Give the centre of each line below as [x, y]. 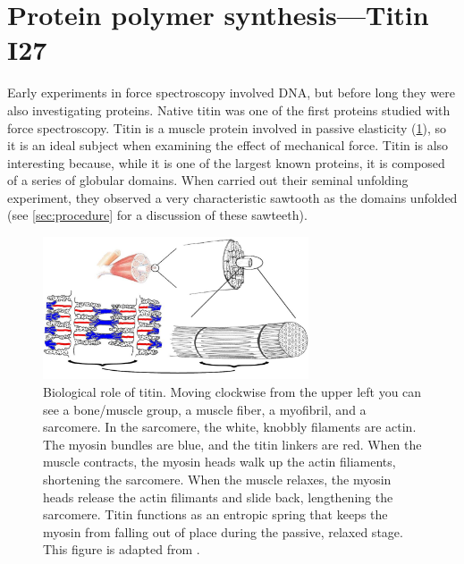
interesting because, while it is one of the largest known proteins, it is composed [226, 162]
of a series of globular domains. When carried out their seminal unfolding [208, 180]
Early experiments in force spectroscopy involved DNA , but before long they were [231, 93]
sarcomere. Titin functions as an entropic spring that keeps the [215, 514]
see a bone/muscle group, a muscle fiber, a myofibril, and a [205, 409]
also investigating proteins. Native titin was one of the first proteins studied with [229, 109]
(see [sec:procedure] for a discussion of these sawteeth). [157, 215]
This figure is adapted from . [122, 549]
